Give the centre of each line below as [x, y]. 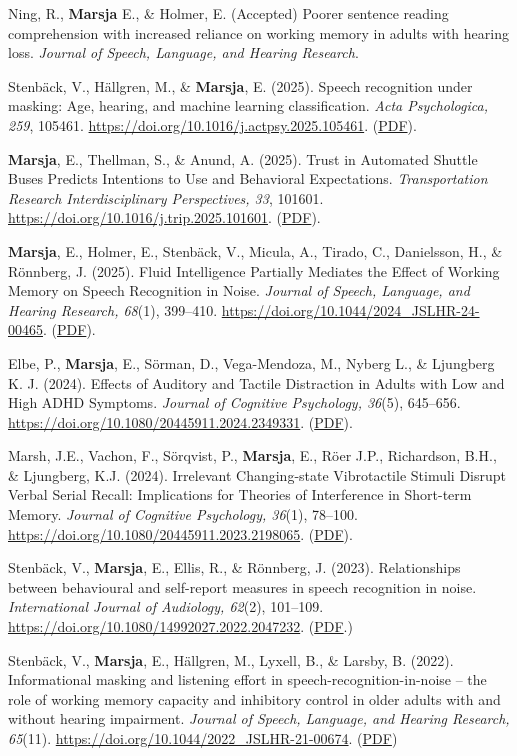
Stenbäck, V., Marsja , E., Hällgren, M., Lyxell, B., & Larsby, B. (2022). [231, 659]
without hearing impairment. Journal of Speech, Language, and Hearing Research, [259, 718]
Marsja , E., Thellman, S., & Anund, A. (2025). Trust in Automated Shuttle [243, 158]
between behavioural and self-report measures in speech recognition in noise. [242, 586]
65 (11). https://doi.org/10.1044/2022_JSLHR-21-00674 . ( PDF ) [203, 738]
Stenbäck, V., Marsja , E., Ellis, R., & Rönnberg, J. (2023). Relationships [234, 567]
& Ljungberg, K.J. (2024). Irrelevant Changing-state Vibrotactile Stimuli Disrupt [257, 474]
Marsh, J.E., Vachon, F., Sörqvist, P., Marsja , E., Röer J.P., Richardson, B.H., [252, 455]
